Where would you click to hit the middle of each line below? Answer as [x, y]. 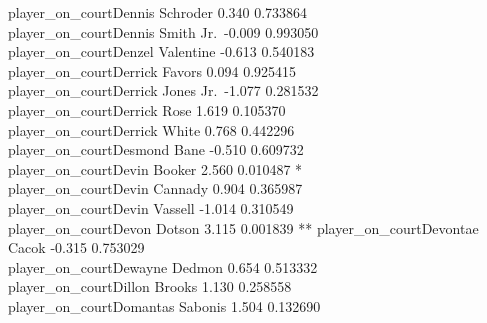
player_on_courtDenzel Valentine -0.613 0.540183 [161, 51]
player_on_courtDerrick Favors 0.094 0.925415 [152, 70]
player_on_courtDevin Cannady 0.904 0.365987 [155, 188]
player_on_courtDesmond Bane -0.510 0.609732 [156, 149]
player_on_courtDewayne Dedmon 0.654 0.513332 [163, 266]
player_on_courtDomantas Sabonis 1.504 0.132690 [164, 305]
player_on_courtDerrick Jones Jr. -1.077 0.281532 [163, 90]
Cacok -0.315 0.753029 [76, 247]
